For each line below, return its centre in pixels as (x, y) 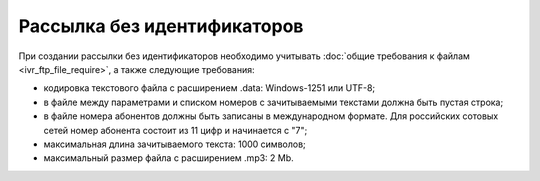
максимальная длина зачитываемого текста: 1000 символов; (175, 144)
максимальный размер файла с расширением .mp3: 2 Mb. (168, 158)
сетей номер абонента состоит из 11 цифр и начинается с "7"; (175, 130)
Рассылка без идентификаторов (161, 26)
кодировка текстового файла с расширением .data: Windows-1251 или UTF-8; (209, 88)
